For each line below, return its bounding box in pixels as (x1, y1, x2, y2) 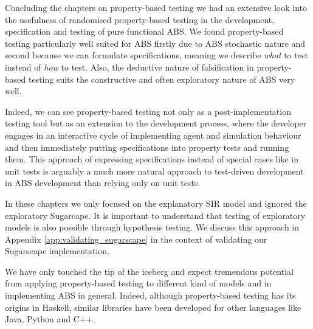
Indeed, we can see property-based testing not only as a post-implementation (5, 105, 291, 117)
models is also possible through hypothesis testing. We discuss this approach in (5, 221, 300, 234)
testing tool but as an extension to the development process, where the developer (5, 117, 307, 130)
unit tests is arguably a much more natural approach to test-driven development (5, 164, 304, 177)
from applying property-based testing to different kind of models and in (5, 277, 272, 289)
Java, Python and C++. (5, 313, 95, 325)
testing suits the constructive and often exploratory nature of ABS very (28, 72, 295, 85)
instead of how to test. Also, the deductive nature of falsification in (5, 60, 254, 73)
